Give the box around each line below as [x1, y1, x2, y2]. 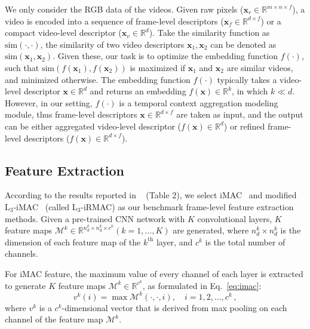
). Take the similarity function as [149, 26, 270, 39]
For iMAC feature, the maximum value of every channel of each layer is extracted [5, 267, 303, 279]
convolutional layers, [197, 212, 272, 225]
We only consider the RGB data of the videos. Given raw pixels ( [5, 3, 244, 15]
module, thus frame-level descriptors [5, 108, 137, 121]
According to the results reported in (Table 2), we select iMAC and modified [5, 189, 297, 201]
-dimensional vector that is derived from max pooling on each [62, 301, 287, 313]
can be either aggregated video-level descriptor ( [5, 119, 181, 132]
